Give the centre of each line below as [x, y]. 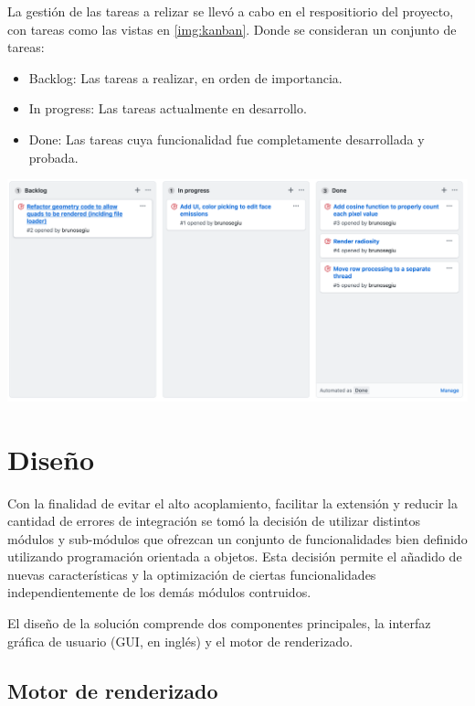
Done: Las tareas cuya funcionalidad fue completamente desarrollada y [227, 139]
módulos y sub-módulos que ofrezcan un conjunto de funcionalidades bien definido [237, 538]
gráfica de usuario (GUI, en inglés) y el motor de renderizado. [180, 641]
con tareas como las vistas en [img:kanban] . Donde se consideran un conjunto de [232, 29]
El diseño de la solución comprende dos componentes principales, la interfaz [219, 623]
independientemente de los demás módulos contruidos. [159, 592]
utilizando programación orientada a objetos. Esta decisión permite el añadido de [235, 556]
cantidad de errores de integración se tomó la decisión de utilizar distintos [214, 521]
